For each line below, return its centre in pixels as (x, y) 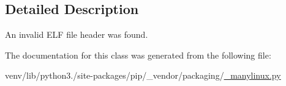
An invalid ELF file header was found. (77, 34)
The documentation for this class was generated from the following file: (138, 55)
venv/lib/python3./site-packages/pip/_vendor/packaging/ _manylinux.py (143, 75)
